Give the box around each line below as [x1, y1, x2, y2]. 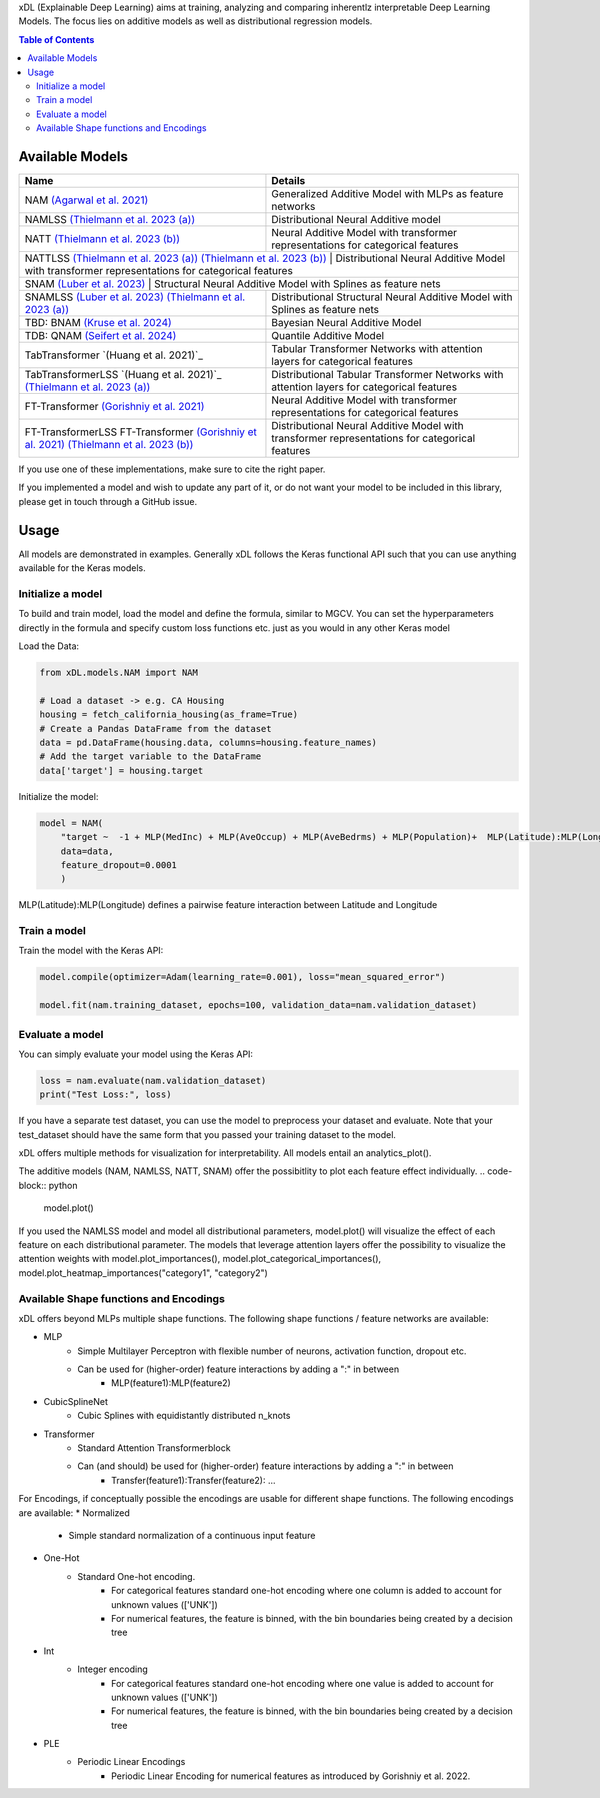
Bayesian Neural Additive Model [271, 316, 422, 330]
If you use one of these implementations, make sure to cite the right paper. [18, 463, 326, 475]
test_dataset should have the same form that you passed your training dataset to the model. [18, 1128, 397, 1140]
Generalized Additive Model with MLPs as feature [271, 187, 504, 201]
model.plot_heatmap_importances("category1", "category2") [18, 1266, 269, 1279]
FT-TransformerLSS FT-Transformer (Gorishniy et [24, 425, 257, 439]
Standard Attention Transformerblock [77, 1442, 231, 1454]
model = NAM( [39, 817, 104, 829]
